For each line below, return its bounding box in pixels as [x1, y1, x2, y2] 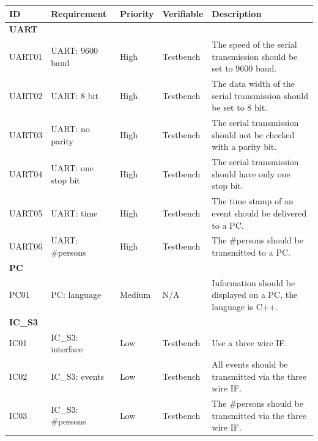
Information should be [212, 276, 295, 289]
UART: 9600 [51, 43, 98, 56]
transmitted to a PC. [212, 245, 290, 258]
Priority [119, 7, 154, 20]
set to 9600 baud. [212, 62, 277, 75]
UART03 [9, 128, 43, 141]
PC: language [51, 288, 102, 301]
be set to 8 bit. [212, 101, 268, 114]
